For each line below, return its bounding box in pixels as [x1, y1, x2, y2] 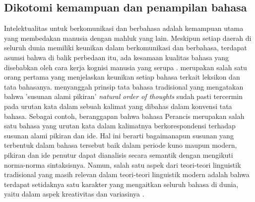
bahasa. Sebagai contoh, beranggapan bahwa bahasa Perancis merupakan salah [4, 110, 245, 121]
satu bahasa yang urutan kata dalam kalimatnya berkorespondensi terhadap [4, 120, 236, 131]
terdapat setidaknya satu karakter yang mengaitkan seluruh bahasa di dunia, [4, 179, 239, 189]
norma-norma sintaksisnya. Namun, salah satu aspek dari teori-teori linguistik [4, 159, 241, 170]
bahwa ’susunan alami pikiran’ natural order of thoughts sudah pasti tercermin [4, 91, 243, 101]
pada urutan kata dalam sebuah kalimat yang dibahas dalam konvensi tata [4, 101, 232, 111]
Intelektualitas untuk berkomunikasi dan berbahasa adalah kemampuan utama [4, 23, 244, 33]
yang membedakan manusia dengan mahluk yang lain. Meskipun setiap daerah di [4, 32, 252, 43]
